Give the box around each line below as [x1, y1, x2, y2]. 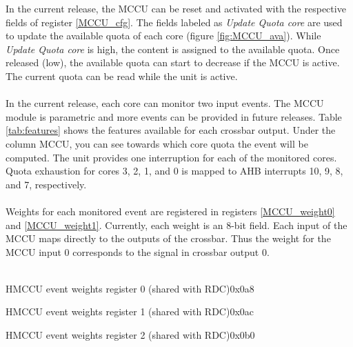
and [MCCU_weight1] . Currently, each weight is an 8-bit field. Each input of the [6, 217, 347, 232]
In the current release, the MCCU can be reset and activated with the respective [6, 1, 346, 15]
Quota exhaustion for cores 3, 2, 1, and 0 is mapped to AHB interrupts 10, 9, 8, [6, 163, 343, 178]
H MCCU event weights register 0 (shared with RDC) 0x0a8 [6, 281, 254, 295]
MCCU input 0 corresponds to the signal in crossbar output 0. [6, 244, 270, 259]
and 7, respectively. [6, 177, 87, 191]
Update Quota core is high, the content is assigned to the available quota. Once [6, 41, 340, 56]
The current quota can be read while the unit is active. [6, 68, 238, 83]
